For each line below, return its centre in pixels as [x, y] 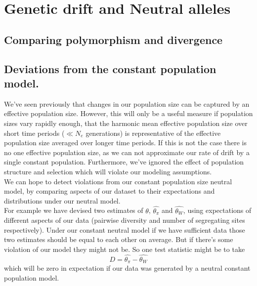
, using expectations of [217, 210]
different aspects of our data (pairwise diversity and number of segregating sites [125, 220]
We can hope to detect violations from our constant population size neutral [118, 181]
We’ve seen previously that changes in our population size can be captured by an [127, 103]
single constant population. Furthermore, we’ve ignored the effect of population [124, 162]
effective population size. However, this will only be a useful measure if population [128, 113]
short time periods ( [34, 133]
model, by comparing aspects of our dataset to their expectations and [109, 191]
